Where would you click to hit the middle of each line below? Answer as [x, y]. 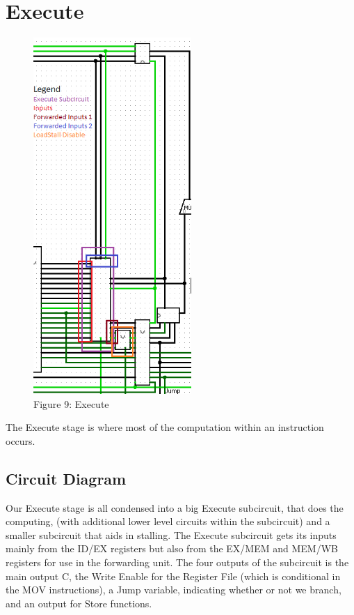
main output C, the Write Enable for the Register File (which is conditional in [173, 576]
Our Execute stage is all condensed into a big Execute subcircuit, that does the [175, 507]
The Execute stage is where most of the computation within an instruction [165, 427]
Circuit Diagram [66, 478]
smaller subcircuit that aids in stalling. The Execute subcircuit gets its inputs [171, 534]
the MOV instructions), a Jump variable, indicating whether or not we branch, [174, 590]
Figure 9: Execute [71, 403]
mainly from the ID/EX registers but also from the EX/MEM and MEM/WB [172, 548]
